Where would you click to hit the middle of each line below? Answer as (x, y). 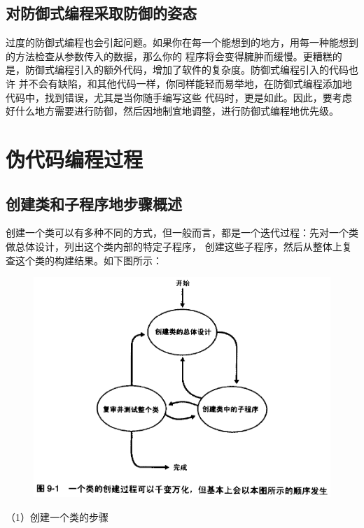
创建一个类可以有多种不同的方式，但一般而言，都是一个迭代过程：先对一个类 (182, 233)
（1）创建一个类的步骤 (57, 516)
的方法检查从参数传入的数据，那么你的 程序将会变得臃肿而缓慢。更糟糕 (169, 56)
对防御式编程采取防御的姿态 (101, 13)
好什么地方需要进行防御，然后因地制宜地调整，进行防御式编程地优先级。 (172, 111)
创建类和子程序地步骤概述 (94, 203)
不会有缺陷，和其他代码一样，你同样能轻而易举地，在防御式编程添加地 (190, 83)
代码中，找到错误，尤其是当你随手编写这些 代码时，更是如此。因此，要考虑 (179, 97)
